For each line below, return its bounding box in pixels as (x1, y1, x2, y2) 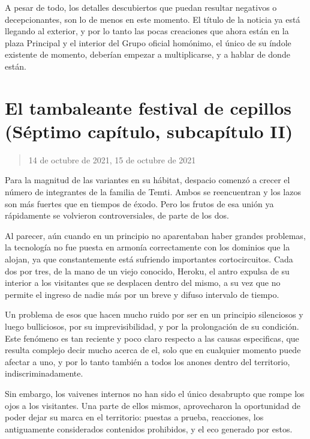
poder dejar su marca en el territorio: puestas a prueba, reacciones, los (5, 411, 264, 423)
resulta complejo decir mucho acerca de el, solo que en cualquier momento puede (5, 344, 301, 356)
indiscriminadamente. (5, 367, 83, 380)
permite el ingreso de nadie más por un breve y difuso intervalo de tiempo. (5, 288, 279, 300)
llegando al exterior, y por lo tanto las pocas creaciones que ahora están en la (5, 25, 289, 37)
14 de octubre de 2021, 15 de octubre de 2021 (28, 153, 196, 166)
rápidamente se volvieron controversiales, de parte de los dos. (5, 209, 229, 222)
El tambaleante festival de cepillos (5, 95, 291, 120)
